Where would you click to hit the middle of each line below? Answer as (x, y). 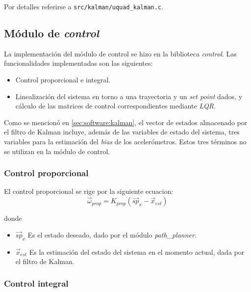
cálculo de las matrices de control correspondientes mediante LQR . (115, 106)
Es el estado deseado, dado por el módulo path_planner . (112, 234)
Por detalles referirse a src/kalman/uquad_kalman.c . (84, 6)
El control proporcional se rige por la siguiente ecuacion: (89, 191)
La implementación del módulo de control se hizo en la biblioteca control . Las (120, 53)
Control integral (36, 283)
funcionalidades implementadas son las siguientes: (78, 63)
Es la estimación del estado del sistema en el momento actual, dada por (137, 252)
